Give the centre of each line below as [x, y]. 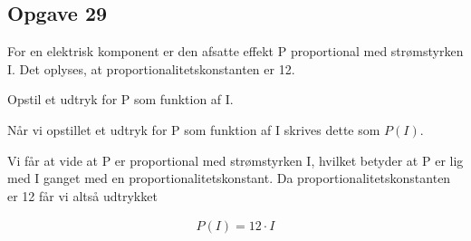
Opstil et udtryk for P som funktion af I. [120, 99]
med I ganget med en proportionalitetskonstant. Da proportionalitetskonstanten [229, 178]
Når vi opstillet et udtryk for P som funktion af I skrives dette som [194, 129]
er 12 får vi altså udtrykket [82, 195]
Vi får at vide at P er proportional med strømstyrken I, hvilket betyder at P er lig [235, 160]
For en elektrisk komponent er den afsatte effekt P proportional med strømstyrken [235, 51]
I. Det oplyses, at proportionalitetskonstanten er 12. [151, 68]
